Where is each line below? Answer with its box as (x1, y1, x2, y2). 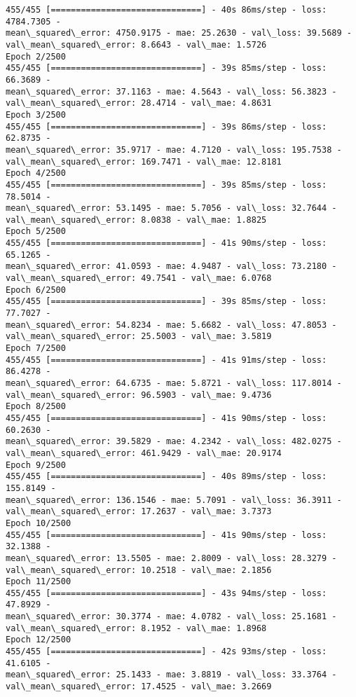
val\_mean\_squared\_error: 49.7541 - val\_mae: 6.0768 (6, 273, 272, 284)
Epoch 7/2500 (6, 343, 66, 354)
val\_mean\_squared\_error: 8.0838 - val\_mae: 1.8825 (6, 214, 267, 225)
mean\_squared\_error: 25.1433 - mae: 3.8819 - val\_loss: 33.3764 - (6, 670, 337, 680)
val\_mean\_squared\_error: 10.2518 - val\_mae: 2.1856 (6, 565, 272, 575)
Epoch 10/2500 (6, 518, 71, 528)
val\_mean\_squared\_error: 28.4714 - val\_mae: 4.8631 (6, 98, 272, 109)
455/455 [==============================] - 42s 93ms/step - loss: (6, 647, 327, 657)
